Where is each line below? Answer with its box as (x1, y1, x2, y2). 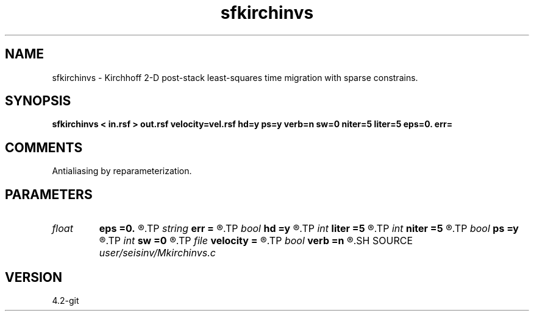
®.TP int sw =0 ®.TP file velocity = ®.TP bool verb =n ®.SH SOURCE (99, 234, 413, 247)
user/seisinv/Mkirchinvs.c (99, 247, 216, 259)
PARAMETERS (5, 186, 93, 202)
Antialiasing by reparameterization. (52, 166, 192, 177)
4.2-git (52, 295, 79, 306)
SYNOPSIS (5, 93, 71, 109)
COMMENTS (5, 139, 83, 155)
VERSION (5, 269, 63, 285)
